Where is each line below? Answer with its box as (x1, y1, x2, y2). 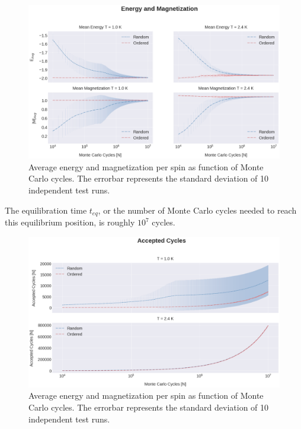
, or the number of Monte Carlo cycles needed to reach (98, 204, 297, 216)
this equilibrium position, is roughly (5, 216, 135, 228)
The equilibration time (5, 204, 87, 216)
